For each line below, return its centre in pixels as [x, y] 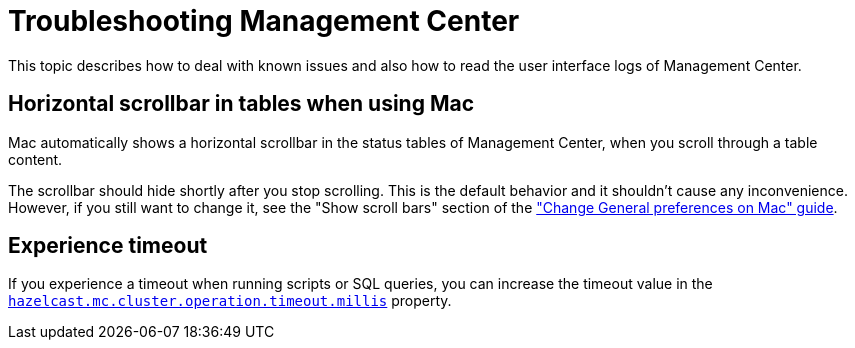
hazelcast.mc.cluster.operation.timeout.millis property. [230, 301]
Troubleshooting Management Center [264, 21]
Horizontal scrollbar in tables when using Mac [241, 104]
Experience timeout [108, 246]
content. [35, 159]
